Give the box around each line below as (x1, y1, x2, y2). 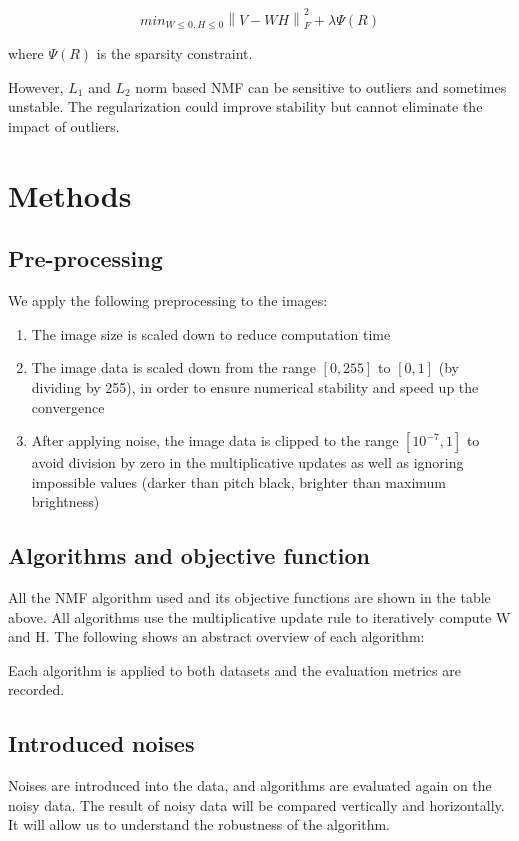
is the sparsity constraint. (96, 43, 253, 64)
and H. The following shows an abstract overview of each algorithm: (8, 626, 425, 647)
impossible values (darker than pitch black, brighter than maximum (31, 471, 446, 492)
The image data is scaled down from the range (31, 357, 316, 378)
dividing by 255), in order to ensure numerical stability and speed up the (31, 376, 479, 397)
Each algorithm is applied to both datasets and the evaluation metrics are (8, 659, 461, 680)
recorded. (8, 679, 65, 700)
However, (8, 76, 64, 97)
